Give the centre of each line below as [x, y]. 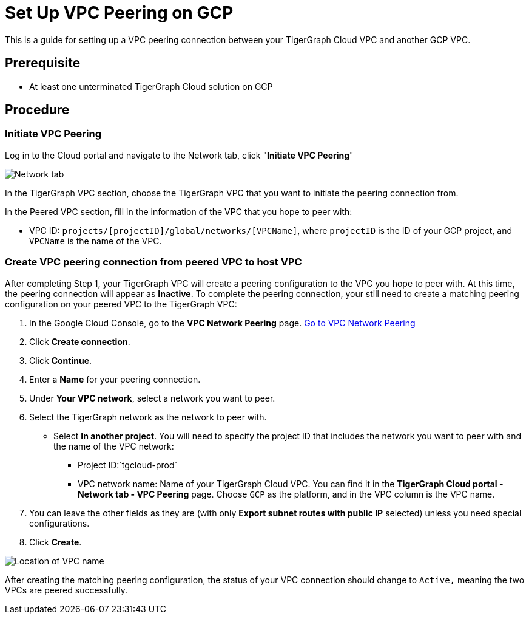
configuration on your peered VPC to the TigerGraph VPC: [121, 304]
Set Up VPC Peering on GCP [119, 13]
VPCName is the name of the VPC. [96, 241]
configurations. [59, 523]
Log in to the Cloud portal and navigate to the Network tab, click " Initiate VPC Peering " [179, 155]
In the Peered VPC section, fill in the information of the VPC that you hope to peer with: [179, 211]
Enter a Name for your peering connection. [115, 379]
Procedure [37, 110]
